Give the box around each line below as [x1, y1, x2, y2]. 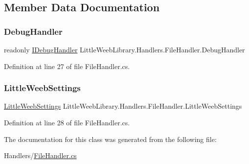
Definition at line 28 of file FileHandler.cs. [4, 117, 130, 127]
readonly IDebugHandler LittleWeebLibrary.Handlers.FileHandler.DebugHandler [4, 45, 245, 54]
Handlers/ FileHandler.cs [4, 150, 77, 161]
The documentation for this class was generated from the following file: [4, 134, 217, 144]
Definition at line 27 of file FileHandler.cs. [4, 61, 130, 71]
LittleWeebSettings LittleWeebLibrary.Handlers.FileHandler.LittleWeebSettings [4, 101, 242, 111]
